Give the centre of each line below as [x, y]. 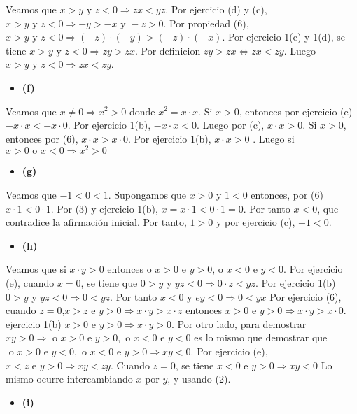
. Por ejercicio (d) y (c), [216, 9]
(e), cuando [30, 282]
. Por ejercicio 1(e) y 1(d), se [284, 37]
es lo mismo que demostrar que [261, 337]
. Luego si [274, 138]
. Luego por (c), [230, 125]
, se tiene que [109, 282]
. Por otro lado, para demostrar [239, 323]
